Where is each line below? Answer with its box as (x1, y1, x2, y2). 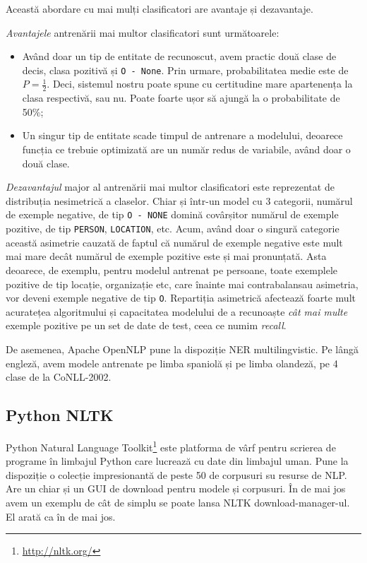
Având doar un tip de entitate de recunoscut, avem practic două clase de (22, 49, 337, 64)
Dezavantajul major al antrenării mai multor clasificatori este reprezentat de (6, 179, 335, 194)
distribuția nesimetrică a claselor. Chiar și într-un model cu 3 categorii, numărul (6, 193, 353, 208)
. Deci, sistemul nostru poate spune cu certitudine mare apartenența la (47, 76, 353, 91)
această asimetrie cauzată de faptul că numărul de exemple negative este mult (6, 235, 343, 249)
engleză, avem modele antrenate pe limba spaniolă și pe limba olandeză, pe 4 (6, 355, 338, 370)
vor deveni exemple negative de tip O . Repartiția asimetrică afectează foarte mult (6, 290, 356, 305)
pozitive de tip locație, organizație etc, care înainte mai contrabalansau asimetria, (6, 276, 359, 291)
